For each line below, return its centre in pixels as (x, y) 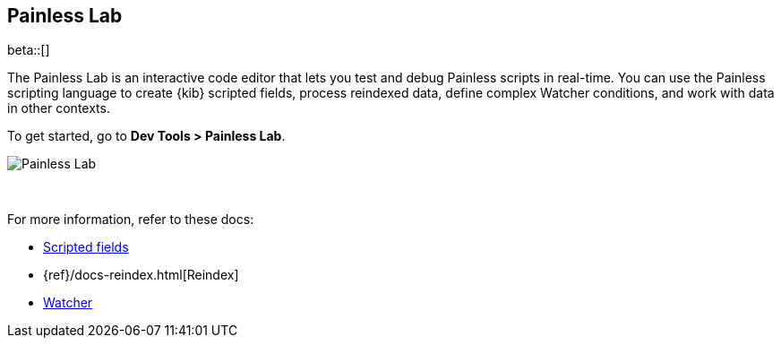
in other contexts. (59, 108)
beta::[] (29, 50)
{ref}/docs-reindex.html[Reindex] (141, 275)
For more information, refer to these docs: (131, 220)
